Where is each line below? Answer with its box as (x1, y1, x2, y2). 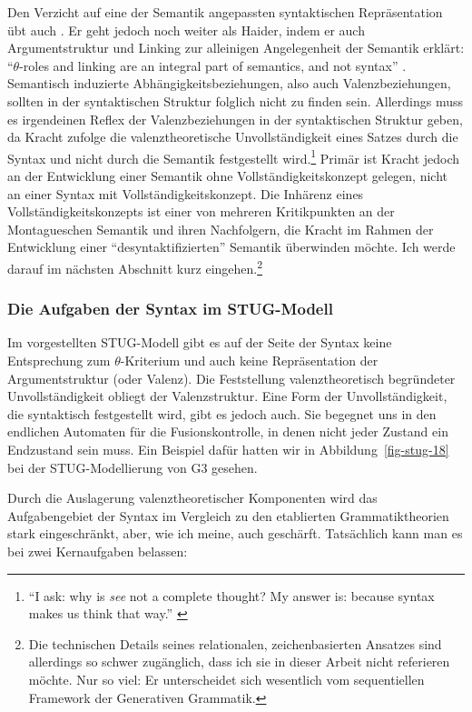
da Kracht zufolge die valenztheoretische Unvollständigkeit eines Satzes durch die (7, 127, 458, 146)
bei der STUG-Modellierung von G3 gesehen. (7, 457, 258, 476)
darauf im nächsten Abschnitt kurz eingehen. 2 (7, 256, 263, 277)
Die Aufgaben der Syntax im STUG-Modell (7, 297, 333, 320)
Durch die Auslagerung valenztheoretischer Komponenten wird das (7, 488, 378, 507)
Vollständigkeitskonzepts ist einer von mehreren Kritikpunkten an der (7, 202, 395, 221)
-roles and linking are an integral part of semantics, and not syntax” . (19, 55, 407, 75)
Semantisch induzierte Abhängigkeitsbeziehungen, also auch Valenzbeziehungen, (7, 74, 451, 93)
